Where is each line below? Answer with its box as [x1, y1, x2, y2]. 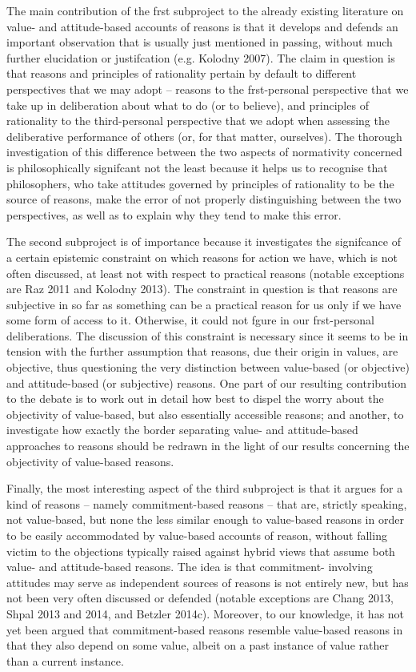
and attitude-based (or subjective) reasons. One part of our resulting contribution [6, 374, 407, 391]
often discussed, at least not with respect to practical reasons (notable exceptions [6, 264, 405, 281]
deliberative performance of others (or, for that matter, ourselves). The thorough [6, 127, 402, 144]
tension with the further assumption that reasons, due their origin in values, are [6, 343, 398, 360]
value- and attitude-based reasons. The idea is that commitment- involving [6, 558, 373, 575]
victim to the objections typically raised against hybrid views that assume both [6, 542, 395, 559]
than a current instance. [6, 652, 124, 669]
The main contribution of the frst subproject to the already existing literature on [6, 2, 404, 18]
